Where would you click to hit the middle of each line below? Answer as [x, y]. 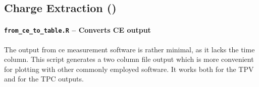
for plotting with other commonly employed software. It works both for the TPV [129, 69]
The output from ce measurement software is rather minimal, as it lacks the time [129, 49]
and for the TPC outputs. [44, 79]
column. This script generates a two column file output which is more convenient [129, 59]
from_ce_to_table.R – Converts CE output [77, 30]
